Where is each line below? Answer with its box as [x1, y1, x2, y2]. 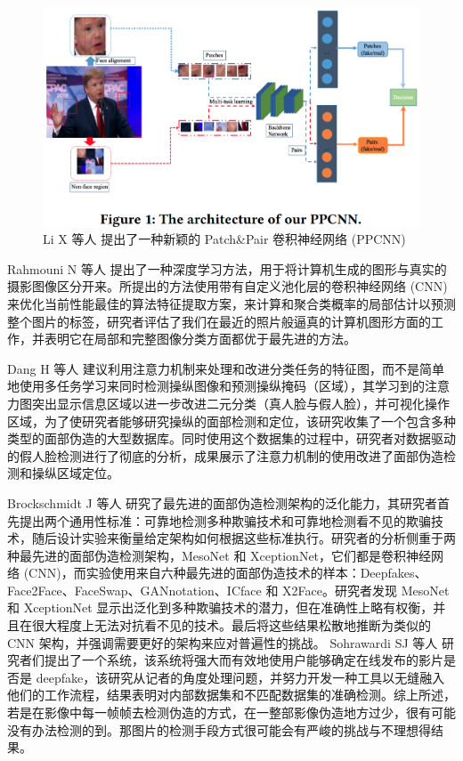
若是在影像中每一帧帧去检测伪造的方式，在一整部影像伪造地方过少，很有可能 [7, 703, 456, 722]
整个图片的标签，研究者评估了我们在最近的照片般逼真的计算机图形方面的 [7, 312, 431, 330]
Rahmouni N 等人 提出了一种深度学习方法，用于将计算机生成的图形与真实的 [7, 259, 447, 278]
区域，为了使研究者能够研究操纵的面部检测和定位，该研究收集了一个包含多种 [7, 411, 456, 430]
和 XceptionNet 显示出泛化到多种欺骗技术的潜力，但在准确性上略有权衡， [7, 598, 434, 617]
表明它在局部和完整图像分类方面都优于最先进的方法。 [44, 329, 356, 348]
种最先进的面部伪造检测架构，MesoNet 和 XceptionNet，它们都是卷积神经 [7, 546, 432, 564]
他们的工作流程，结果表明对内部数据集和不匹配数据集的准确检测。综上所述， [7, 685, 456, 704]
